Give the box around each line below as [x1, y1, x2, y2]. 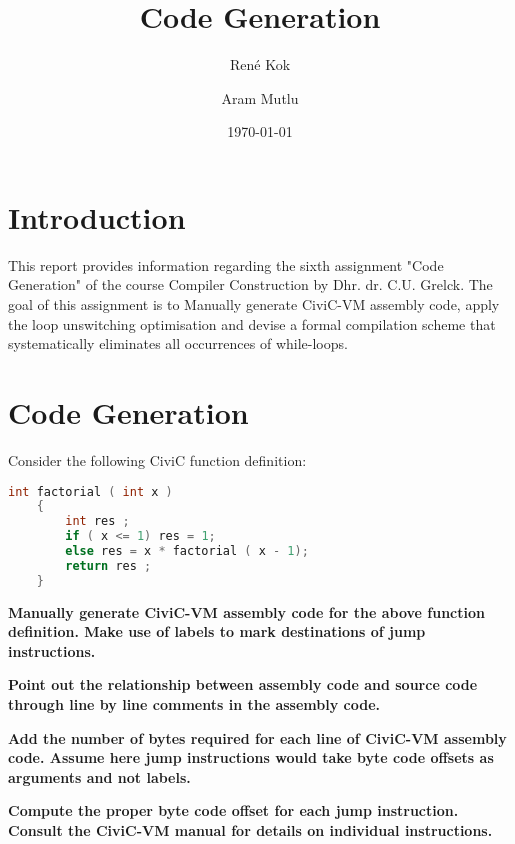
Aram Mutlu [221, 87, 299, 108]
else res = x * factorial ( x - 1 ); [65, 544, 309, 559]
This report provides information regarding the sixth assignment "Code [8, 254, 444, 275]
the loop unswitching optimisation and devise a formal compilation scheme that [8, 313, 496, 334]
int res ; [65, 514, 130, 529]
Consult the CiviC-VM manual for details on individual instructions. [8, 820, 493, 840]
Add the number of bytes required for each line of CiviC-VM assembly [8, 727, 507, 748]
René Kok [229, 54, 291, 75]
